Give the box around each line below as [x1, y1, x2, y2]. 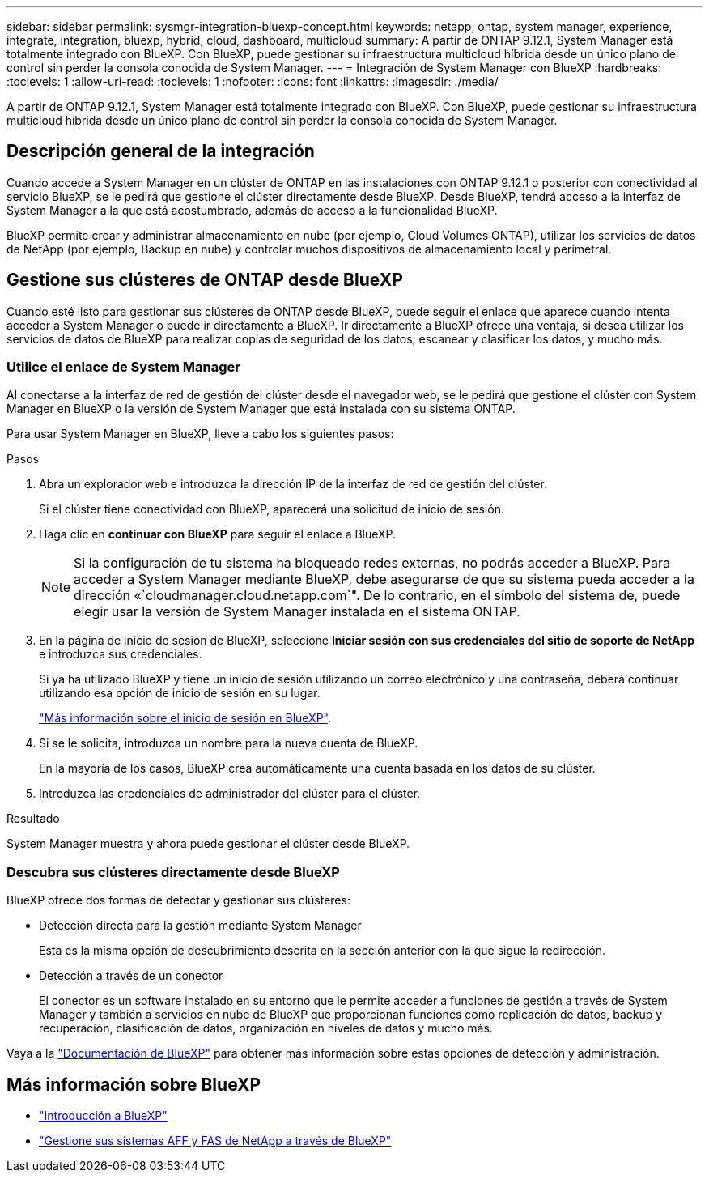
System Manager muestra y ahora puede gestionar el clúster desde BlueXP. [6, 836, 410, 851]
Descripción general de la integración [6, 141, 315, 162]
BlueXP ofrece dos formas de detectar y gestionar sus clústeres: [6, 893, 350, 908]
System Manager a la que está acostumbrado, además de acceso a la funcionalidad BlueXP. [6, 202, 498, 217]
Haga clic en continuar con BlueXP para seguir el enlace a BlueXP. [39, 527, 397, 542]
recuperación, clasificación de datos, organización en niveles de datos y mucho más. [39, 1021, 493, 1036]
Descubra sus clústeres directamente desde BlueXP [6, 863, 340, 880]
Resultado [6, 811, 60, 826]
